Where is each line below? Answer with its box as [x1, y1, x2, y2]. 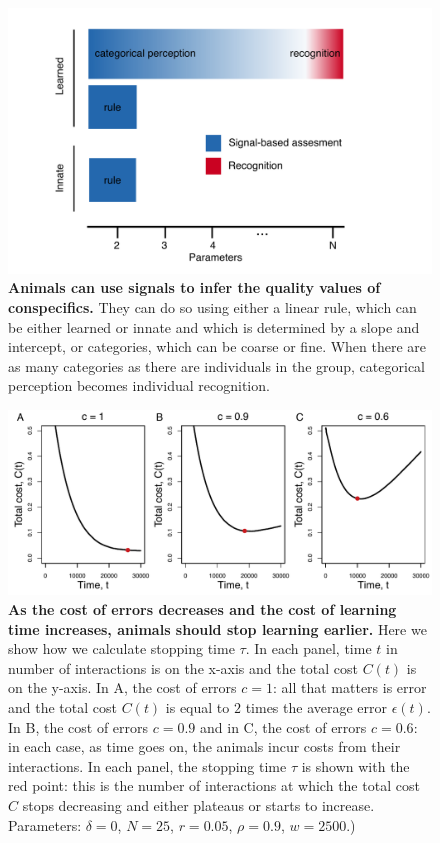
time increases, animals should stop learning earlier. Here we [8, 618, 427, 639]
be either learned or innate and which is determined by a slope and [8, 316, 420, 337]
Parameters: [8, 814, 82, 835]
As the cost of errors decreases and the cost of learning [8, 599, 397, 620]
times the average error [245, 697, 388, 718]
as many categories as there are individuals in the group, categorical [8, 355, 425, 376]
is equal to [165, 697, 230, 718]
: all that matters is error [273, 677, 427, 698]
